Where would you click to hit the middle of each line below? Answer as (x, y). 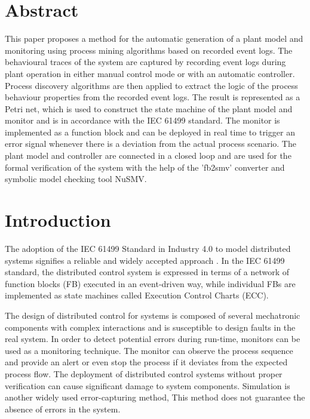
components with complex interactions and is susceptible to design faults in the (150, 327)
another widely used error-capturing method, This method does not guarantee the (155, 397)
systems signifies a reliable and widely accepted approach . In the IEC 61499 (145, 260)
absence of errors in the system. (63, 409)
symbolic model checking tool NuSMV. (76, 179)
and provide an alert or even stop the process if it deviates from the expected (146, 362)
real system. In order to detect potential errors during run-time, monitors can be (153, 339)
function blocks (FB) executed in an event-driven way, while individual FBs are (150, 283)
